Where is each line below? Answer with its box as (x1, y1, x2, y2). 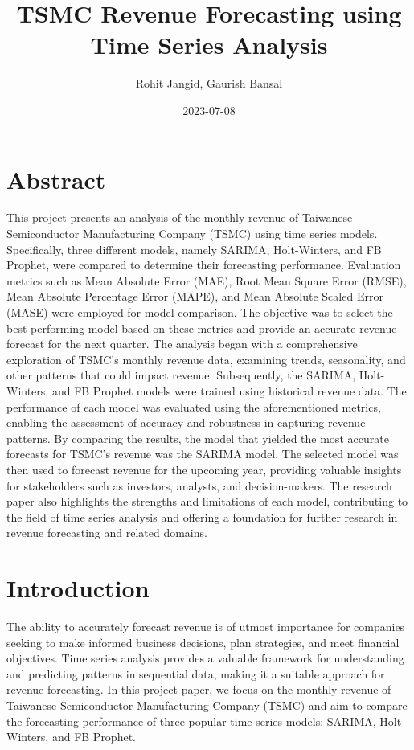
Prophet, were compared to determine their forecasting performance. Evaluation (6, 256, 401, 273)
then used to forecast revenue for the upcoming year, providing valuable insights (6, 461, 402, 477)
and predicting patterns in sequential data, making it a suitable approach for (6, 665, 385, 682)
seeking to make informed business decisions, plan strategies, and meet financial (6, 633, 400, 650)
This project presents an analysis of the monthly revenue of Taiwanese (6, 209, 353, 226)
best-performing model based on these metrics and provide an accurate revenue (6, 319, 397, 336)
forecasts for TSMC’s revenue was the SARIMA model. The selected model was (6, 445, 399, 462)
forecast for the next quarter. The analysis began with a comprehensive (6, 335, 358, 352)
